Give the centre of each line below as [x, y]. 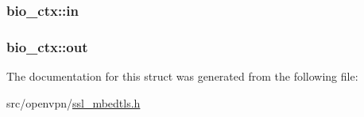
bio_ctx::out [47, 46]
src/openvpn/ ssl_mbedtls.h [74, 102]
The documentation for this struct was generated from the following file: [182, 76]
